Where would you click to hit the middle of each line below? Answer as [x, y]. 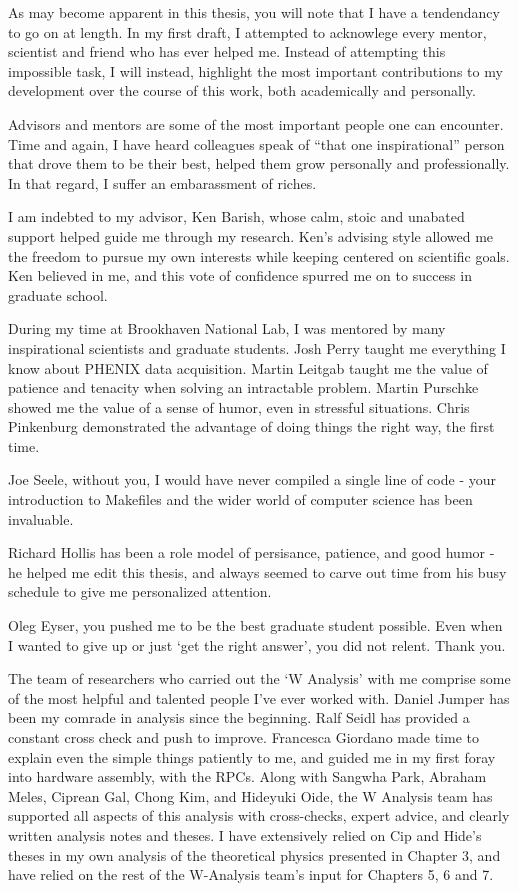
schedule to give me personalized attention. [140, 591]
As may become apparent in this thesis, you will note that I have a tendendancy [254, 12]
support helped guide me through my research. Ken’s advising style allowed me [251, 235]
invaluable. [41, 518]
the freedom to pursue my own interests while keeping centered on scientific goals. [259, 255]
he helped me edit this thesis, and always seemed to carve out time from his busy [257, 571]
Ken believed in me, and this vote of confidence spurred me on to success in [240, 275]
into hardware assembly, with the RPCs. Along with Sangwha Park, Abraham [247, 776]
